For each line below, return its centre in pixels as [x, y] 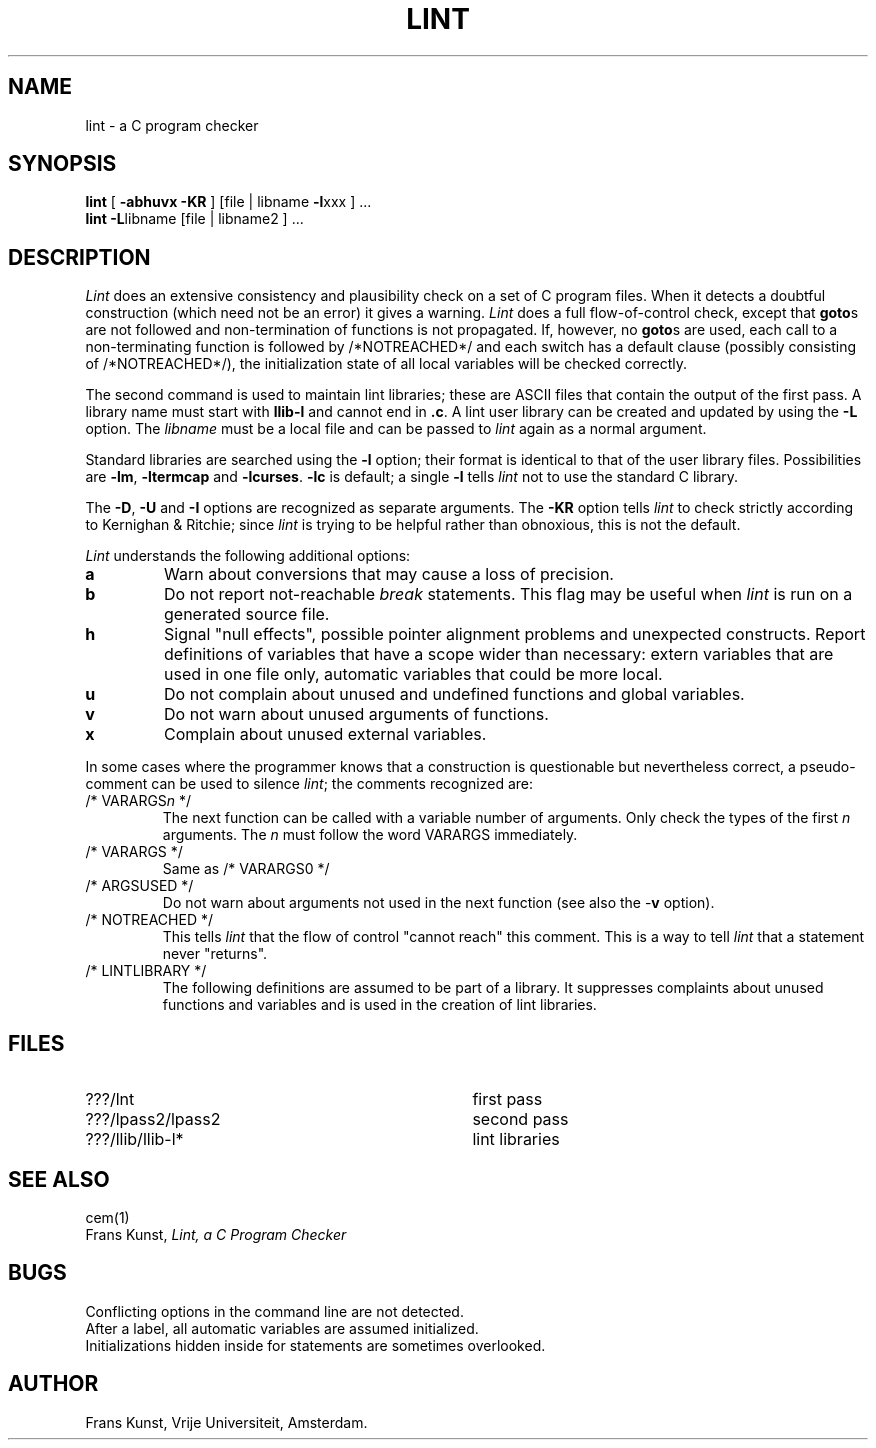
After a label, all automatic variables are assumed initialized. [282, 1328]
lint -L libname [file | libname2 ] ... [194, 219]
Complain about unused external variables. [325, 734]
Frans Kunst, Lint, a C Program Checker [216, 1234]
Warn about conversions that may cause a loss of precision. [388, 574]
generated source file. [246, 614]
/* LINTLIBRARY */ [146, 971]
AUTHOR [53, 1384]
